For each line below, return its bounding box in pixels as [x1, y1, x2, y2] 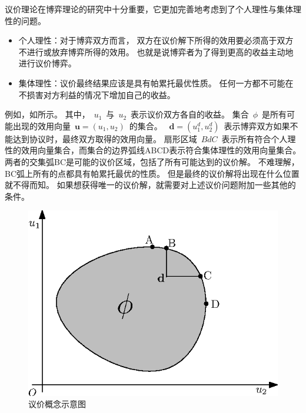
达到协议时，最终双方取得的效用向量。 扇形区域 [12, 132, 197, 145]
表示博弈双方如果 [224, 119, 290, 132]
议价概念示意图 [28, 398, 86, 410]
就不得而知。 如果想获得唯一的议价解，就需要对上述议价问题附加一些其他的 [5, 179, 296, 191]
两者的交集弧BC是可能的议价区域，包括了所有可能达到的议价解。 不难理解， [5, 155, 300, 167]
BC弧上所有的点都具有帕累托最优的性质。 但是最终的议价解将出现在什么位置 [5, 167, 300, 179]
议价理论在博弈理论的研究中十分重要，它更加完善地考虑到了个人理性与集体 [5, 3, 293, 15]
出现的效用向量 [12, 119, 71, 132]
